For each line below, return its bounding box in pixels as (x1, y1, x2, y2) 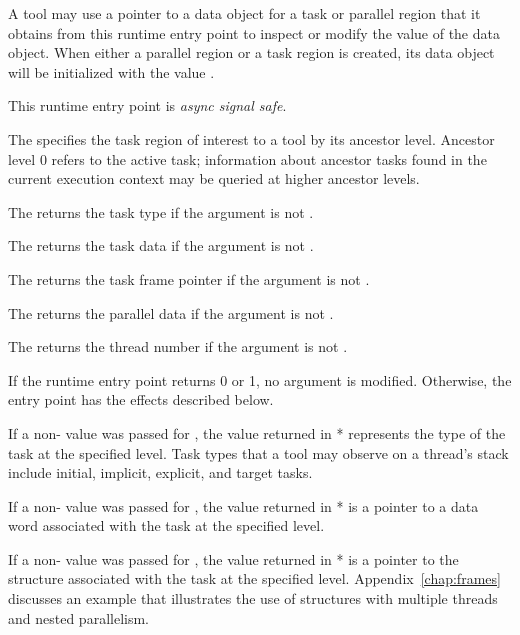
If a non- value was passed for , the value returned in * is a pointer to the (8, 548, 459, 569)
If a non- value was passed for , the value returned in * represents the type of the (8, 422, 506, 443)
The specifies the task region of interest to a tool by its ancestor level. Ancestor (8, 128, 495, 149)
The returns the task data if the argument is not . (8, 235, 314, 256)
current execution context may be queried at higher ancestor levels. (8, 168, 420, 189)
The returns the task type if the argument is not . (8, 201, 314, 222)
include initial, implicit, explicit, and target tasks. (8, 462, 313, 483)
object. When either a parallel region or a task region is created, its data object (8, 42, 495, 63)
